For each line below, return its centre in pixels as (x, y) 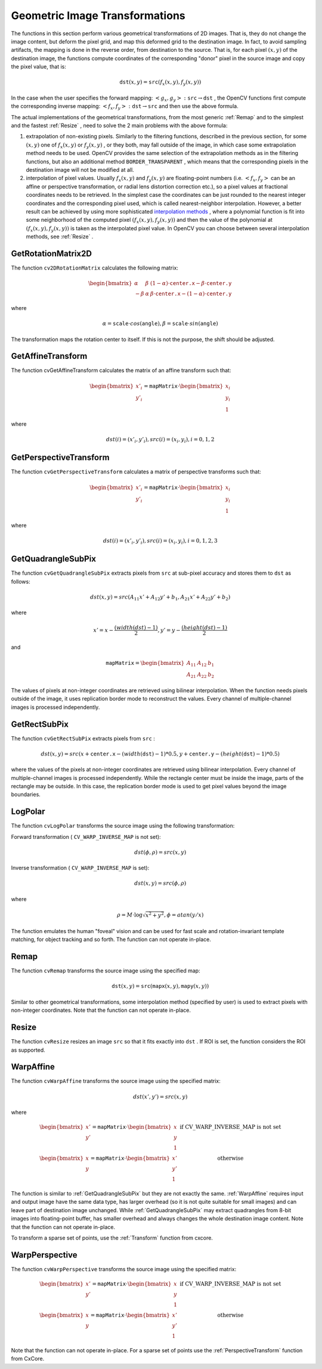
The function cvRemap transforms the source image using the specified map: (106, 971)
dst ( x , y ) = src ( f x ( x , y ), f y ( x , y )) (160, 83)
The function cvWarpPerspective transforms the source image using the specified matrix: (124, 1269)
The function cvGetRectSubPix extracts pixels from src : (83, 738)
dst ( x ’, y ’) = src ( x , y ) (160, 1097)
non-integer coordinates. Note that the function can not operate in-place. (101, 1010)
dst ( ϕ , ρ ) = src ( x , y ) (160, 852)
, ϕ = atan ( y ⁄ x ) (184, 915)
